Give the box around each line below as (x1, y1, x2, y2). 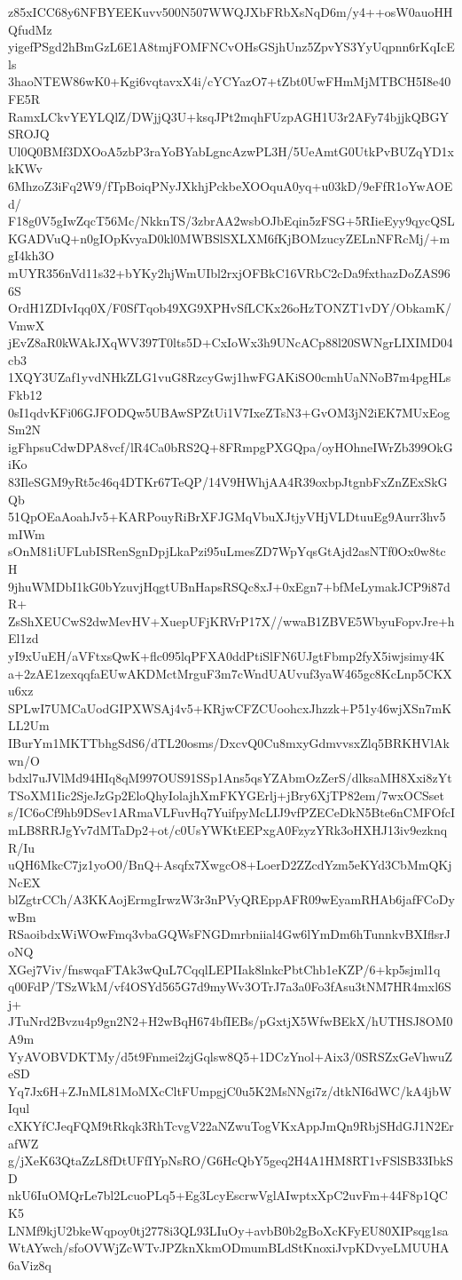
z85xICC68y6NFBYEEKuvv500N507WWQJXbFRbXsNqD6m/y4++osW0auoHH (8, 3, 453, 20)
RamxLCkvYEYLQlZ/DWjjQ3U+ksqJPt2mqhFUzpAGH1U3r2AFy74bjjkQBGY (8, 107, 450, 125)
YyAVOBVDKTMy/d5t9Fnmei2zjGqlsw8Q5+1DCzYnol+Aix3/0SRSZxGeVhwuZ (8, 1046, 453, 1065)
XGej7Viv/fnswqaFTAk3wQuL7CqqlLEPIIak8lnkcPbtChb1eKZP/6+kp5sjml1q (8, 959, 441, 978)
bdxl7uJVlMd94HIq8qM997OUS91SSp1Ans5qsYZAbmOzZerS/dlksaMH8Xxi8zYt (8, 768, 452, 787)
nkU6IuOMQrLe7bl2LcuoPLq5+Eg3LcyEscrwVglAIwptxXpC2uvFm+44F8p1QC (8, 1186, 448, 1204)
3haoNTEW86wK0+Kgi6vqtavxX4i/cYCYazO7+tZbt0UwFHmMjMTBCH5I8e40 (8, 72, 451, 91)
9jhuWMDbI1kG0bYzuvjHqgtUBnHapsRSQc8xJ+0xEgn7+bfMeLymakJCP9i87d (8, 576, 450, 595)
